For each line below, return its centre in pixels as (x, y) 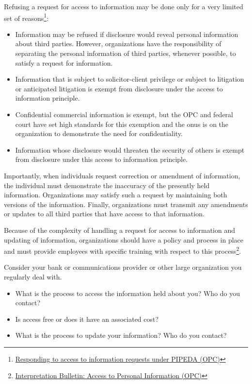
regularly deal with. (33, 276)
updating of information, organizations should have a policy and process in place (124, 239)
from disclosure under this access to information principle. (102, 159)
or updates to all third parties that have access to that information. (104, 214)
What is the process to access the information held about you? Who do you (128, 293)
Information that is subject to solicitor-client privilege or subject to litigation (130, 79)
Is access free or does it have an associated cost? (87, 319)
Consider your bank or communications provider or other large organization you (123, 267)
